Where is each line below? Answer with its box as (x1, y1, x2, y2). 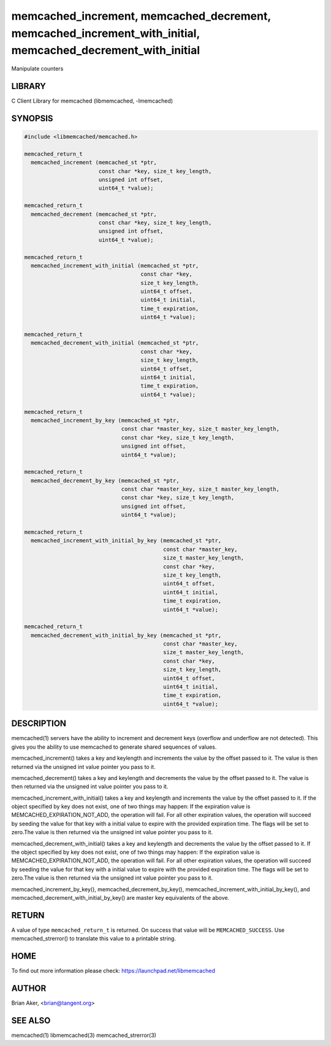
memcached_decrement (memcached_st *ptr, (31, 211, 158, 217)
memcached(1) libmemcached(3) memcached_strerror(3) (11, 1031, 156, 1039)
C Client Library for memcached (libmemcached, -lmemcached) (11, 97, 173, 104)
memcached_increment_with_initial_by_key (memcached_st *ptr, (31, 537, 222, 544)
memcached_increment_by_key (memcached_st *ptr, (31, 416, 180, 424)
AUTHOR (11, 983, 47, 993)
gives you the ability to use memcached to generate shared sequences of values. (11, 743, 217, 751)
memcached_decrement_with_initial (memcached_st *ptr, (31, 340, 199, 346)
